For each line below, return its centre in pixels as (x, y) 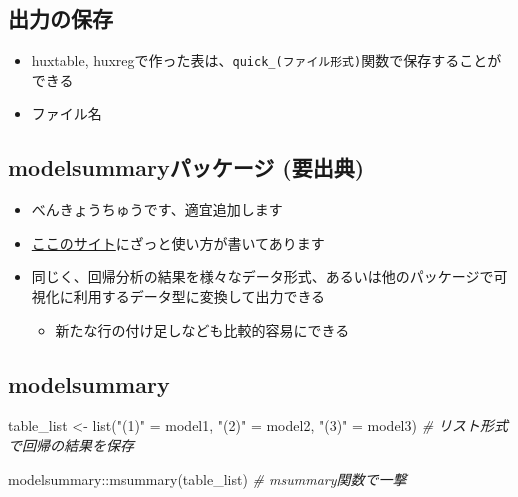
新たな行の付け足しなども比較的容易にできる (202, 329)
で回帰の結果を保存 (71, 445)
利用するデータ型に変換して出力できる (199, 296)
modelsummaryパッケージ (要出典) (186, 167)
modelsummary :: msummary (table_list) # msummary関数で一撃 (207, 478)
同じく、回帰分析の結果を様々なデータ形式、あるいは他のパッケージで (262, 276)
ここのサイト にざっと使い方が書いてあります (178, 242)
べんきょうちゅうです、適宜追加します (157, 209)
